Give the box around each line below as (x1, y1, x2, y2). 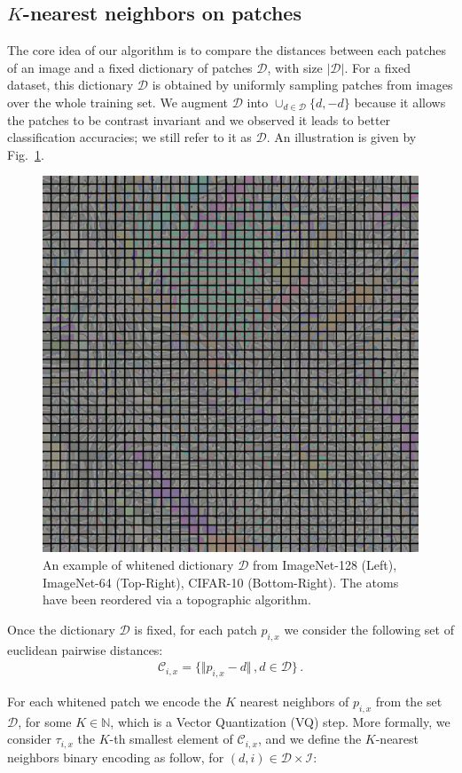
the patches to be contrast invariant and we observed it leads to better (7, 110, 391, 129)
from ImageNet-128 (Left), (253, 555, 397, 573)
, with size (267, 58, 323, 76)
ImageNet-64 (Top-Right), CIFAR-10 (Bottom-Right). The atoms (43, 572, 399, 591)
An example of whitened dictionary (43, 555, 234, 573)
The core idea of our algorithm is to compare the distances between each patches (7, 41, 447, 59)
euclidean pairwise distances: (7, 640, 163, 659)
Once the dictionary (7, 619, 115, 638)
